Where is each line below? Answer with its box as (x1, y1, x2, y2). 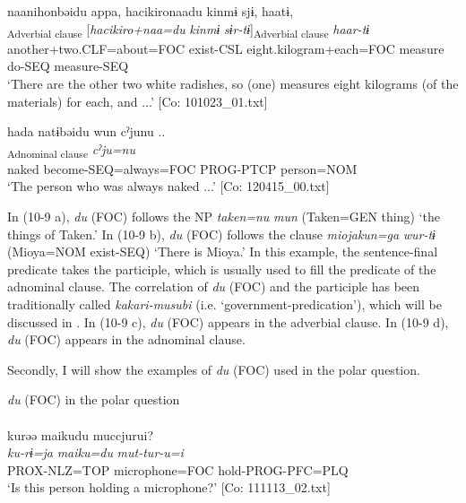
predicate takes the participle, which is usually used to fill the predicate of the (7, 259, 436, 278)
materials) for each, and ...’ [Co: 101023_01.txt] (7, 91, 268, 110)
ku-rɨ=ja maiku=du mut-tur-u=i (7, 443, 184, 462)
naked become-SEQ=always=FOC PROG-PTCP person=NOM (7, 159, 358, 178)
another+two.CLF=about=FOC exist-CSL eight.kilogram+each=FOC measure (7, 39, 444, 57)
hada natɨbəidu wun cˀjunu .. (7, 122, 166, 141)
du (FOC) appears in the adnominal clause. (7, 330, 246, 349)
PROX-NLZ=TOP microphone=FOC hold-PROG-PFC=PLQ (7, 460, 349, 479)
